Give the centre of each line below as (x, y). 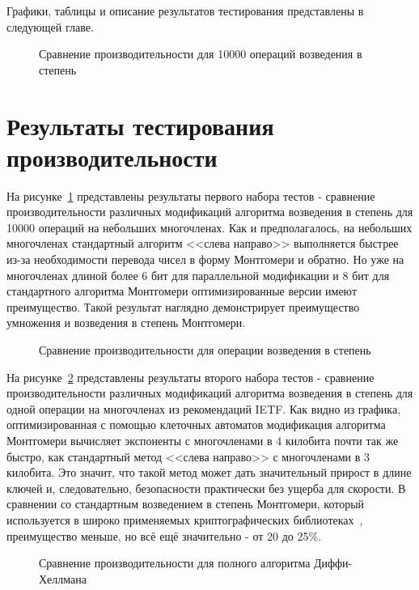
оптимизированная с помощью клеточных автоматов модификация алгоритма (196, 424)
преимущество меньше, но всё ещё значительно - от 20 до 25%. (164, 535)
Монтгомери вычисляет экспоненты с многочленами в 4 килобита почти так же (203, 440)
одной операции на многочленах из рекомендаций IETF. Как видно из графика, (204, 408)
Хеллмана (63, 578)
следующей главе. (50, 26)
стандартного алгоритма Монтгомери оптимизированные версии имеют (182, 291)
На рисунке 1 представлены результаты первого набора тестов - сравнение (191, 195)
